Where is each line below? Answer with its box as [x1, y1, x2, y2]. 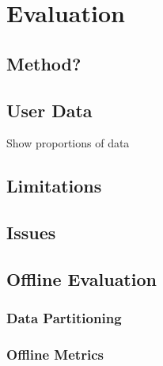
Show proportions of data [6, 135, 130, 151]
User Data [6, 97, 93, 122]
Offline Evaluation [6, 266, 157, 291]
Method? [6, 51, 81, 75]
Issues [6, 220, 56, 245]
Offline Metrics [6, 345, 104, 364]
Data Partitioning [6, 308, 122, 328]
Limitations [6, 173, 102, 198]
